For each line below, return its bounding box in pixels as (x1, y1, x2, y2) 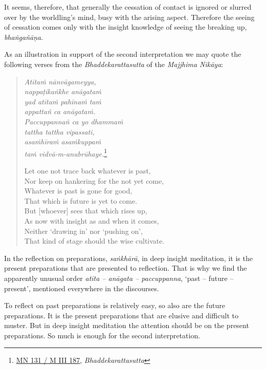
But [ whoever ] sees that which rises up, (24, 205, 147, 216)
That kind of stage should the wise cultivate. (24, 235, 165, 246)
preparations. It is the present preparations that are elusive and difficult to (4, 310, 238, 320)
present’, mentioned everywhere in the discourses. (4, 283, 159, 293)
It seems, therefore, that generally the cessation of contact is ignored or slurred (4, 2, 252, 12)
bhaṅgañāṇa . (4, 31, 43, 42)
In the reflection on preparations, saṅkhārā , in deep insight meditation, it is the (4, 252, 253, 263)
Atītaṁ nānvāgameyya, (24, 76, 96, 86)
